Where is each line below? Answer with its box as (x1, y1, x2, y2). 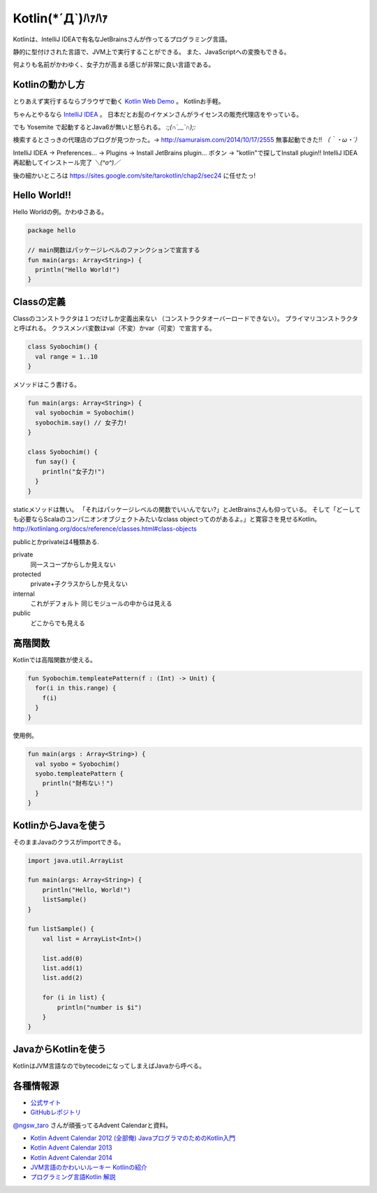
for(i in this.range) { (35, 684, 117, 692)
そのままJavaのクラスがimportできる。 (13, 838, 125, 846)
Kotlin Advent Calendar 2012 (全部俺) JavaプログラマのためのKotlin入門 (30, 1134, 236, 1142)
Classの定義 (13, 296, 66, 308)
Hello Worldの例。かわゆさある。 (13, 208, 108, 216)
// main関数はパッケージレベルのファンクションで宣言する (27, 246, 200, 255)
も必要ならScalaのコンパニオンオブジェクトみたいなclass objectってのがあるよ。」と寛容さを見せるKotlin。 (13, 515, 321, 523)
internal (13, 590, 35, 598)
